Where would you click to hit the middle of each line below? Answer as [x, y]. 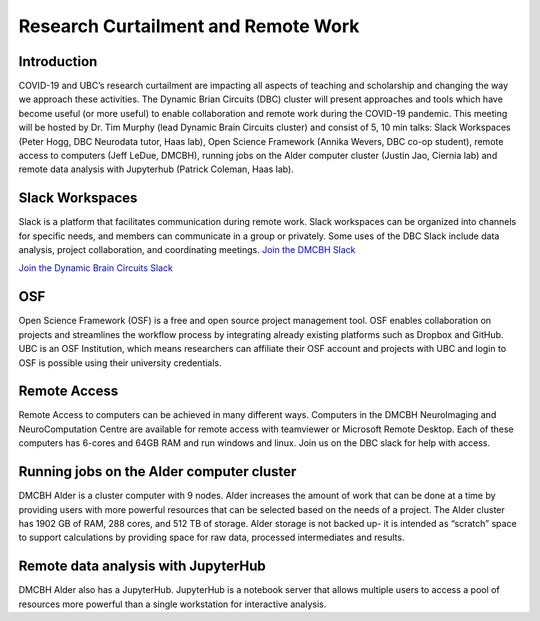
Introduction [58, 61]
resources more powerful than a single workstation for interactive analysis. [172, 604]
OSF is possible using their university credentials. [120, 362]
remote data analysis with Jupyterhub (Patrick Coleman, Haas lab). [156, 169]
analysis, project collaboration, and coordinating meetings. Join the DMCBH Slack [187, 250]
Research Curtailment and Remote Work [189, 26]
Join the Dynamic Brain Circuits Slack [96, 268]
